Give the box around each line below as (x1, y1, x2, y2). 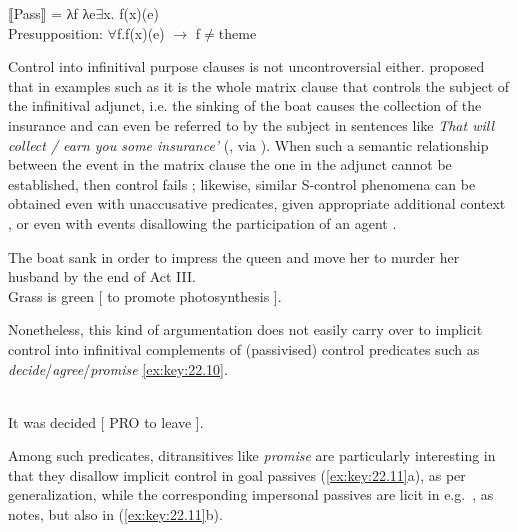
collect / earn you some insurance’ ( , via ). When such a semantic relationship (8, 134, 489, 155)
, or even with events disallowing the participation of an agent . (8, 212, 397, 233)
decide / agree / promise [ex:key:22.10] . (8, 358, 228, 379)
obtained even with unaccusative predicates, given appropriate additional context (8, 193, 506, 214)
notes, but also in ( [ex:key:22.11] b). (8, 504, 223, 525)
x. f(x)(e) (103, 3, 159, 23)
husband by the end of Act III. (8, 266, 196, 287)
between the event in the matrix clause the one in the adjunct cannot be (8, 154, 452, 175)
